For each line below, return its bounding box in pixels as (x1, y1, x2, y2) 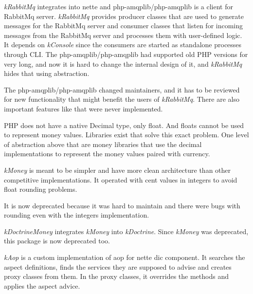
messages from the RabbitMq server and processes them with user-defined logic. (4, 30, 242, 40)
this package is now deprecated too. (4, 236, 110, 246)
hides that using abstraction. (4, 68, 90, 78)
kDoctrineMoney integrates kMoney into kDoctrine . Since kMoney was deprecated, (4, 226, 249, 236)
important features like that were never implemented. (4, 103, 163, 113)
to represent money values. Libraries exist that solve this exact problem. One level (4, 129, 249, 140)
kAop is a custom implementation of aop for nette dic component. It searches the (4, 252, 245, 262)
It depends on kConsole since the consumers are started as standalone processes (4, 39, 242, 50)
